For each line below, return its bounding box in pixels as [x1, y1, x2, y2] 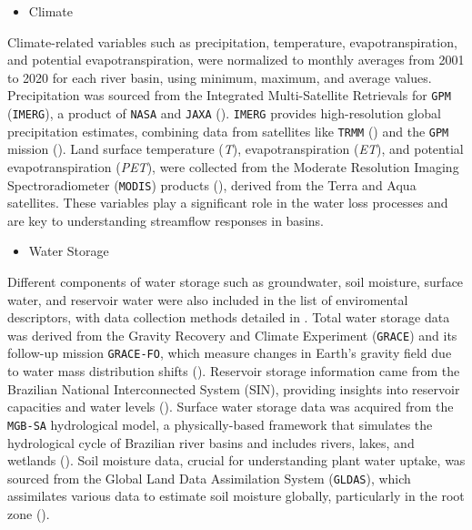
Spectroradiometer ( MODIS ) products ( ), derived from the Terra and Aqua [7, 175, 417, 194]
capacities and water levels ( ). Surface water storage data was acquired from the [7, 397, 454, 416]
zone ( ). [7, 504, 50, 523]
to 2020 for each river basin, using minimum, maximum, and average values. [7, 67, 432, 87]
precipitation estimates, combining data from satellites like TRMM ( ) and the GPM [7, 121, 449, 140]
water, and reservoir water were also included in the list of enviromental [7, 290, 408, 309]
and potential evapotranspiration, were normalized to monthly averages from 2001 [7, 50, 465, 69]
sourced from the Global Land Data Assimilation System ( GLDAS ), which [7, 468, 411, 487]
